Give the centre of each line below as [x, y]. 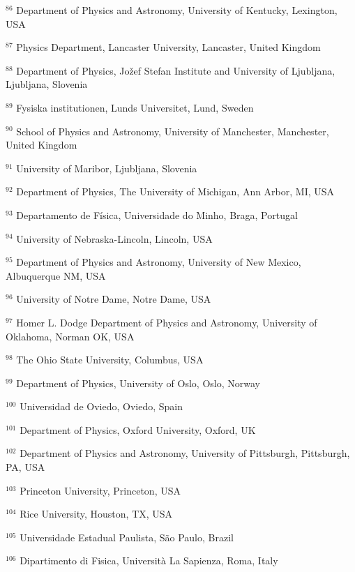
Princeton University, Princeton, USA [100, 490]
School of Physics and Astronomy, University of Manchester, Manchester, [173, 131]
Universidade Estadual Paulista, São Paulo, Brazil [127, 537]
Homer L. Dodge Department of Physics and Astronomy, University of [167, 322]
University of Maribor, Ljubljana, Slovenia [107, 168]
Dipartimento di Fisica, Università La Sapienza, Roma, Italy [149, 560]
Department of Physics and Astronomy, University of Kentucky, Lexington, [177, 10]
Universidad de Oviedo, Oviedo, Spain [101, 406]
